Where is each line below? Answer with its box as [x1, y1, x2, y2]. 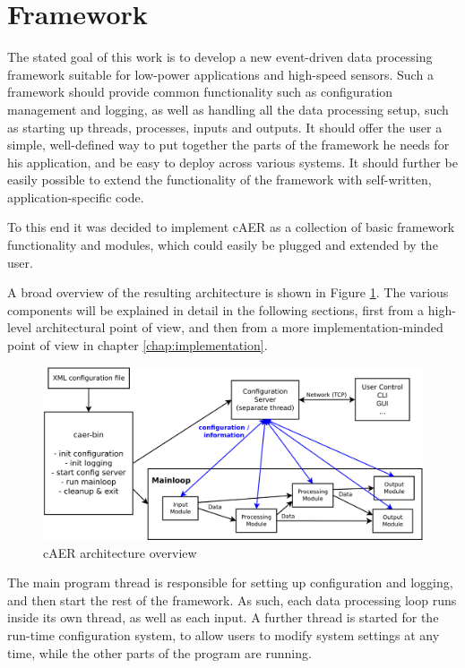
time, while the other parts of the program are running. [7, 643, 312, 662]
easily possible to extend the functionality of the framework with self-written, [7, 170, 432, 189]
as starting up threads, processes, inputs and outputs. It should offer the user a [7, 117, 443, 136]
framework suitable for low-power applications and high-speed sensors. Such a [7, 64, 434, 83]
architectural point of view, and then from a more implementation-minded [35, 318, 443, 337]
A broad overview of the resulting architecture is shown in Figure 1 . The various [7, 283, 449, 302]
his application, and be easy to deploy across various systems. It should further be [7, 152, 458, 171]
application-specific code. [7, 187, 144, 206]
